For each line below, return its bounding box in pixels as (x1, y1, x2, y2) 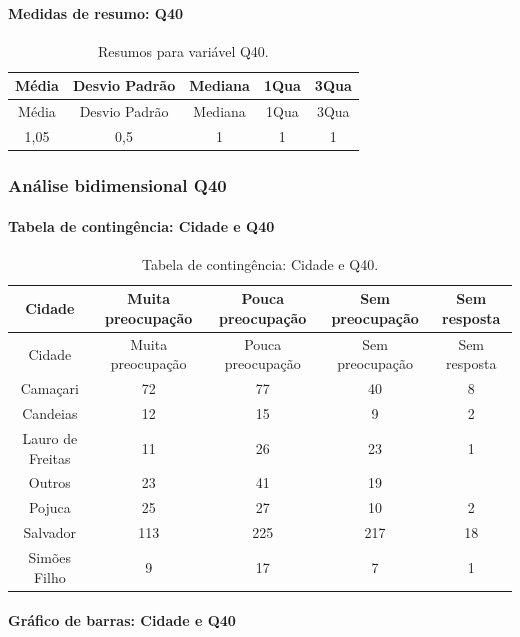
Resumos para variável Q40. (98, 40, 269, 61)
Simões (28, 546, 72, 567)
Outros (28, 472, 71, 493)
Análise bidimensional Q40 (8, 173, 227, 198)
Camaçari (20, 378, 79, 399)
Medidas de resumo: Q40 (8, 2, 184, 23)
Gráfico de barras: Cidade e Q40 (8, 610, 236, 631)
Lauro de (22, 427, 78, 448)
